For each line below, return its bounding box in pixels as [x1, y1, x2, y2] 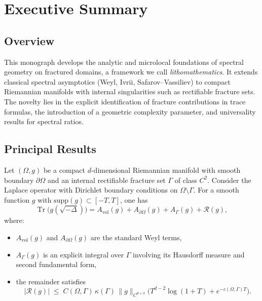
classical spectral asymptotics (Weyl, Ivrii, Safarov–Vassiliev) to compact [4, 76, 231, 87]
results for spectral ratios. [4, 116, 84, 127]
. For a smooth [193, 184, 239, 195]
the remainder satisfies [16, 276, 86, 286]
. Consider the [207, 174, 251, 185]
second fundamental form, [16, 259, 97, 270]
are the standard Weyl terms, [90, 232, 182, 242]
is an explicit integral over [43, 249, 124, 259]
